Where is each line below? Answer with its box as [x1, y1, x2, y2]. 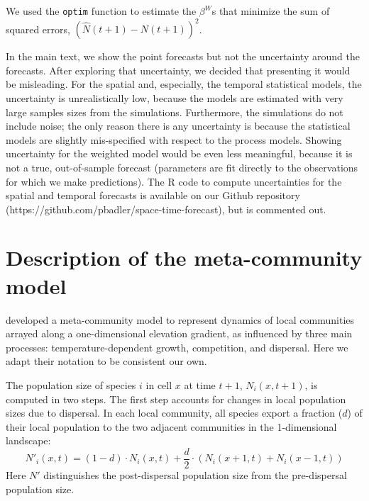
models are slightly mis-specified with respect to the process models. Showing [6, 132, 342, 147]
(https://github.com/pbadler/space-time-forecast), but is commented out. [6, 201, 326, 216]
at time [184, 377, 216, 392]
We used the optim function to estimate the [6, 4, 197, 18]
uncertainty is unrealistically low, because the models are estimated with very [6, 90, 343, 105]
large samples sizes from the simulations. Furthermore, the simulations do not [6, 104, 343, 119]
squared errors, [6, 21, 70, 36]
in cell [145, 377, 172, 392]
